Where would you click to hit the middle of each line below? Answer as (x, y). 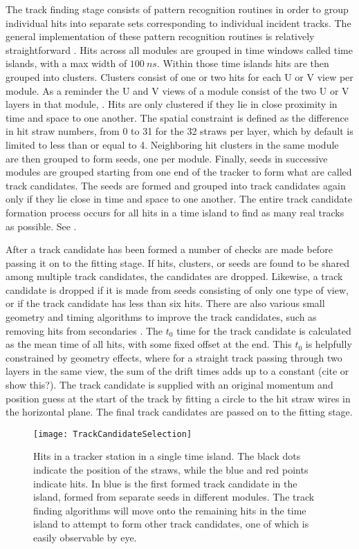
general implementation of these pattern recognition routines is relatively (160, 36)
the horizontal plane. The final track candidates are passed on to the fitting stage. (179, 412)
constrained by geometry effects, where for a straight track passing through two (174, 357)
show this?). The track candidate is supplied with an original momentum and (169, 385)
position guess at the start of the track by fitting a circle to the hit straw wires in (178, 398)
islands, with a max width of (66, 63)
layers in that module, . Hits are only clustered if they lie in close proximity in (172, 104)
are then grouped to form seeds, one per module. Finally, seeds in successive (167, 158)
